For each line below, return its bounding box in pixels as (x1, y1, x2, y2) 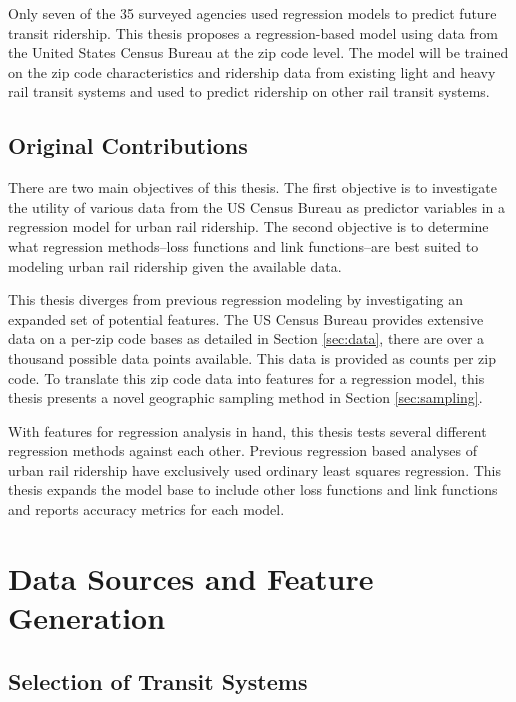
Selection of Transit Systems (8, 665, 308, 696)
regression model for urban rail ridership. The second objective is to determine (8, 216, 489, 237)
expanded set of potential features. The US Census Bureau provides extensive (8, 308, 484, 329)
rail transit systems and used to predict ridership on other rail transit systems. (8, 81, 490, 102)
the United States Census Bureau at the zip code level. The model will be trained (8, 42, 509, 63)
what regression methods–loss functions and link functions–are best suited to (8, 235, 479, 256)
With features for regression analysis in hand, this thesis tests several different (8, 420, 487, 441)
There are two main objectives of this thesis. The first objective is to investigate (8, 177, 498, 198)
